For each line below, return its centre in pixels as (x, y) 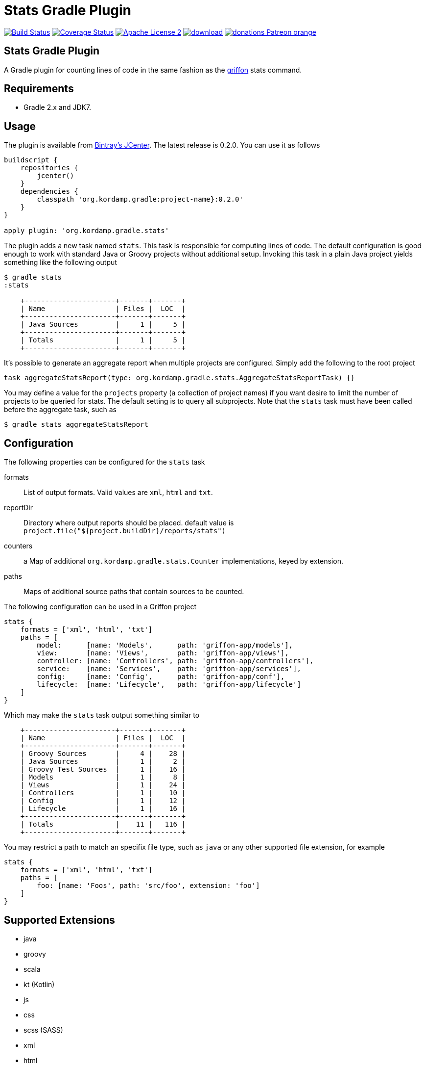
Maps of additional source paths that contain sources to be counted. (134, 592)
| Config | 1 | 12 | (103, 801)
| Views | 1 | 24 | (103, 785)
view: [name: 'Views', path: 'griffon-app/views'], (163, 653)
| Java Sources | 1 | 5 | (103, 325)
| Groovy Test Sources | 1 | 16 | (103, 769)
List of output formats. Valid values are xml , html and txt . (118, 493)
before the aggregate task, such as (60, 410)
